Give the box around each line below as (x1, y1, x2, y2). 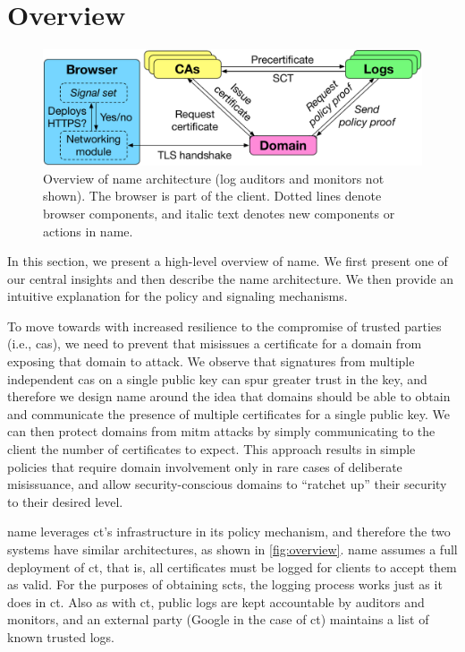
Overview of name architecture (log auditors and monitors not (43, 168, 385, 187)
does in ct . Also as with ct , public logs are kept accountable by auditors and (7, 592, 425, 611)
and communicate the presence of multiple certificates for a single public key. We (7, 404, 450, 423)
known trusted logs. (7, 627, 114, 646)
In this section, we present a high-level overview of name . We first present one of (7, 252, 448, 270)
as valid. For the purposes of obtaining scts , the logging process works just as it (7, 575, 443, 594)
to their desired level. (7, 492, 123, 510)
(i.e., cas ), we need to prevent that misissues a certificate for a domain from (7, 334, 422, 353)
